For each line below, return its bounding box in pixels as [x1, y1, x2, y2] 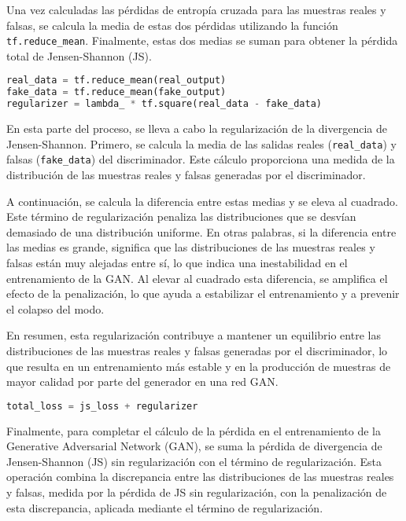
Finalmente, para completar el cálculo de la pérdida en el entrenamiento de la [6, 422, 381, 438]
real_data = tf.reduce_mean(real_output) [6, 75, 227, 86]
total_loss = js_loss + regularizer [6, 400, 198, 412]
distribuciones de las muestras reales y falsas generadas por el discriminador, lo [6, 342, 388, 358]
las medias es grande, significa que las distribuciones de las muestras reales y [6, 239, 375, 255]
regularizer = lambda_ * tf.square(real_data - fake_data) [6, 98, 322, 110]
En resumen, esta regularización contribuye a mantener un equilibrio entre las [6, 327, 381, 343]
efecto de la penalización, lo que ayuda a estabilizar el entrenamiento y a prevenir [6, 285, 400, 302]
